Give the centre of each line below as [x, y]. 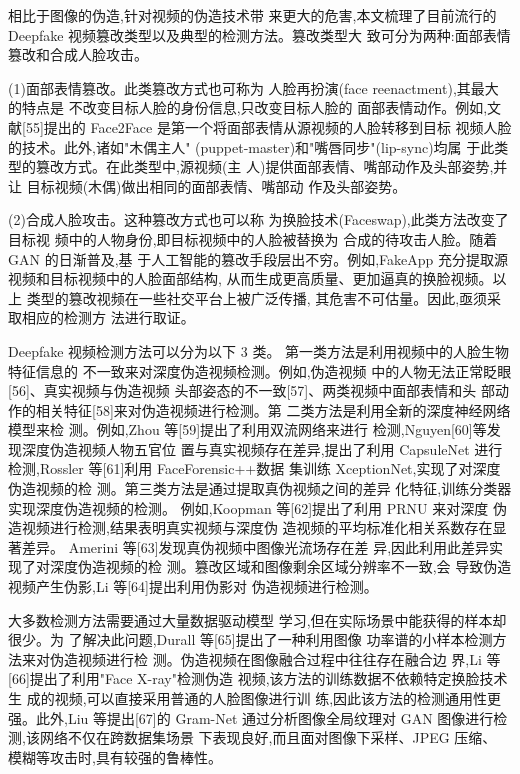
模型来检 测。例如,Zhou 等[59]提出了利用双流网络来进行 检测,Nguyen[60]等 [247, 429]
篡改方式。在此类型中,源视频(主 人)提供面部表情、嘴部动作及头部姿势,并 [271, 166]
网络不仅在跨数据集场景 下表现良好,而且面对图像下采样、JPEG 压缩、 [268, 737]
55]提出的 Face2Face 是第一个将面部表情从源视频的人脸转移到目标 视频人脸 [268, 126]
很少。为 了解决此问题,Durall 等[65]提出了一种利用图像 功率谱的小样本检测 [250, 639]
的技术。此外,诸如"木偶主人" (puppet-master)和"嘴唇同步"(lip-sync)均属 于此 [251, 146]
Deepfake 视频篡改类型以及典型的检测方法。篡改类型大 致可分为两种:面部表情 [259, 34]
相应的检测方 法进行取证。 [108, 317]
